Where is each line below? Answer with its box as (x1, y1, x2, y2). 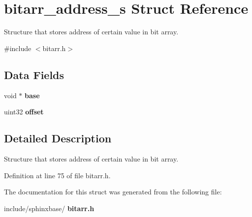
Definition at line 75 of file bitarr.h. (4, 170, 111, 180)
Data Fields (4, 67, 64, 82)
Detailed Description (4, 131, 112, 146)
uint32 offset (4, 107, 44, 117)
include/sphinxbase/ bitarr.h (4, 203, 94, 213)
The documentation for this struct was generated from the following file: (4, 187, 222, 197)
